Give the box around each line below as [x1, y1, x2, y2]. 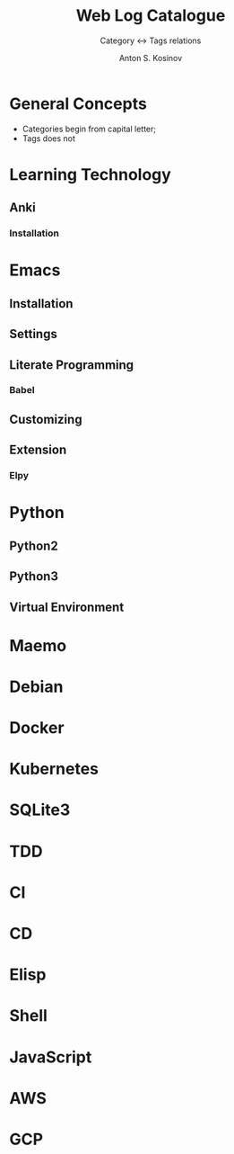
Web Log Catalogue [75, 5, 226, 26]
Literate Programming [9, 357, 134, 372]
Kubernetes [9, 759, 100, 779]
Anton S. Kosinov [118, 52, 183, 63]
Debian [9, 676, 64, 697]
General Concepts [9, 94, 148, 113]
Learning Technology [9, 164, 172, 184]
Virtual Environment [9, 599, 125, 614]
